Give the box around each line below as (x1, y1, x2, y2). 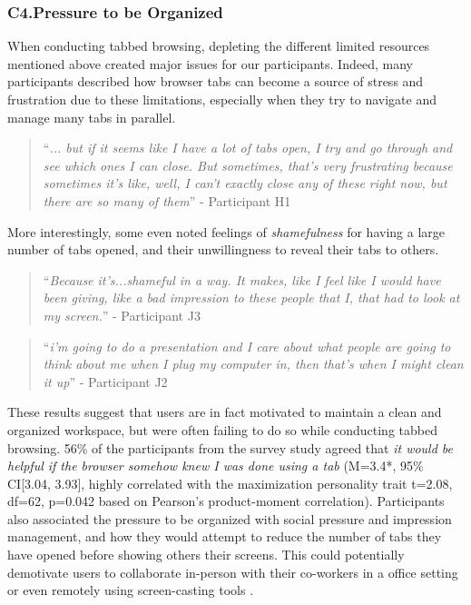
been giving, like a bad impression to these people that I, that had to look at (43, 288, 460, 307)
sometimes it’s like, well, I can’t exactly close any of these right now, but (43, 174, 447, 193)
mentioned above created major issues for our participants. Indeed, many (7, 54, 413, 73)
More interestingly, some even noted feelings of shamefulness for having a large (7, 222, 445, 241)
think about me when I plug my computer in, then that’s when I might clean (43, 354, 464, 373)
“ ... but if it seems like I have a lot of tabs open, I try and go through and (43, 138, 453, 157)
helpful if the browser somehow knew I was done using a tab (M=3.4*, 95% (7, 456, 424, 475)
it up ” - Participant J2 (43, 372, 168, 391)
